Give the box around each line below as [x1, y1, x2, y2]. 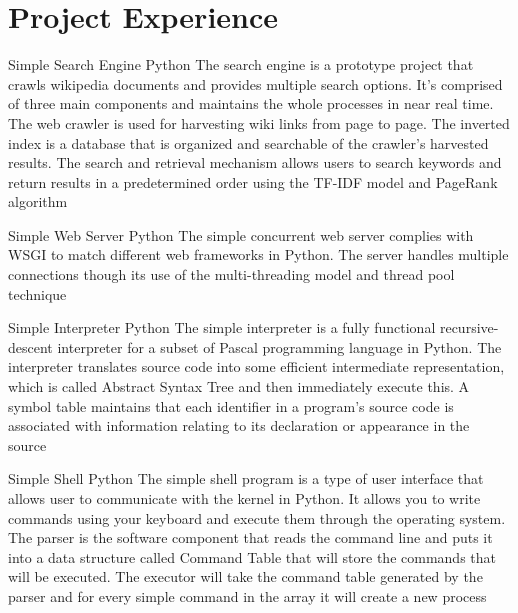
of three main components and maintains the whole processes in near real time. [8, 93, 494, 114]
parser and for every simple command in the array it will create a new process [8, 585, 487, 606]
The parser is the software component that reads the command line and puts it [8, 527, 493, 548]
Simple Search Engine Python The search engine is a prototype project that [8, 54, 474, 75]
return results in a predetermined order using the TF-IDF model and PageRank [8, 171, 498, 192]
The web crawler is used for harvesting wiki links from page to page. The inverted [8, 112, 510, 133]
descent [8, 336, 53, 357]
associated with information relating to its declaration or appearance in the [8, 415, 470, 436]
